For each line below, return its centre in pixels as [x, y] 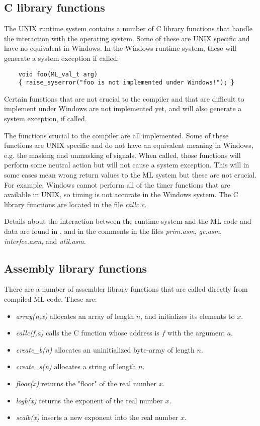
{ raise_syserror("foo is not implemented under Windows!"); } [126, 83]
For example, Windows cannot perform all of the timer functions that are [117, 184]
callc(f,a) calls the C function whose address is [88, 333]
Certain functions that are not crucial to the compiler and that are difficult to [124, 98]
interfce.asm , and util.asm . [45, 241]
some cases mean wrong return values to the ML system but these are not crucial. [131, 175]
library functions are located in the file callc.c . [75, 204]
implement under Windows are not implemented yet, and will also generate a [123, 108]
